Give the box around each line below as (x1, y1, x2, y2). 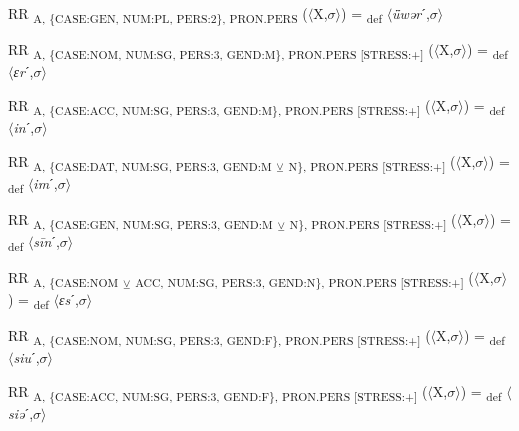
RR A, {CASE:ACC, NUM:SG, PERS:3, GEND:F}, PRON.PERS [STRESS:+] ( (8, 381, 428, 404)
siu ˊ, (13, 347, 40, 368)
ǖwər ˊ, (392, 3, 430, 23)
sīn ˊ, (33, 230, 60, 251)
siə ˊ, (8, 403, 34, 424)
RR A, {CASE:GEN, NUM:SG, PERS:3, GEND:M (8, 208, 273, 232)
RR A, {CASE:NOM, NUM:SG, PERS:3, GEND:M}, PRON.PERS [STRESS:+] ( (8, 39, 434, 62)
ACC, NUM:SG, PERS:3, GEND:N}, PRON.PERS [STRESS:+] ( (135, 267, 474, 290)
